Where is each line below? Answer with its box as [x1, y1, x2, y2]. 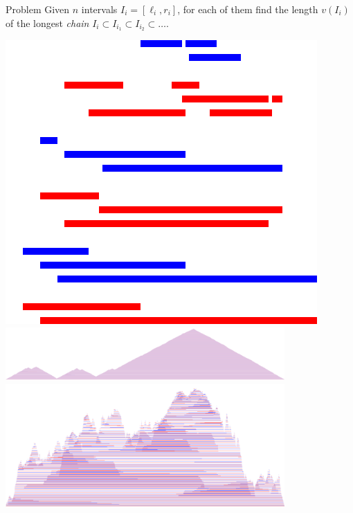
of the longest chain [6, 15, 89, 30]
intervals [81, 1, 118, 16]
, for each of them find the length [177, 1, 318, 16]
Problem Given [6, 1, 70, 16]
